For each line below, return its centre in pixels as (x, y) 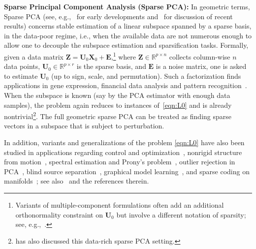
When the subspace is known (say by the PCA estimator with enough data (117, 95)
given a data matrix (34, 56)
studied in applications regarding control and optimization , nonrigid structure (123, 152)
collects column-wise (200, 56)
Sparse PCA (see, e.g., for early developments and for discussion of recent (118, 16)
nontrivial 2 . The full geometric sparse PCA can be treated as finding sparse (118, 115)
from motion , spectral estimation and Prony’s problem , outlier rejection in (120, 162)
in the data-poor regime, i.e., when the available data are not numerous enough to (128, 35)
